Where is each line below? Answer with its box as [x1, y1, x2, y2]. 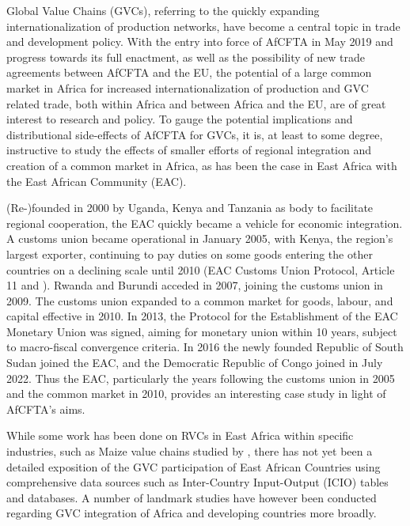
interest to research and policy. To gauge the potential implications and [6, 111, 353, 127]
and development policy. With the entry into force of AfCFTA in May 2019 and [6, 33, 393, 50]
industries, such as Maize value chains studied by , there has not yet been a [6, 443, 373, 460]
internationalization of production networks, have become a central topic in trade [6, 17, 401, 34]
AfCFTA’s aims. [6, 400, 85, 417]
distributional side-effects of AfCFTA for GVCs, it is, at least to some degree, [6, 126, 383, 142]
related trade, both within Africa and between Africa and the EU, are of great [6, 95, 386, 112]
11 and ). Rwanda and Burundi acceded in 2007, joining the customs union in [6, 277, 383, 293]
